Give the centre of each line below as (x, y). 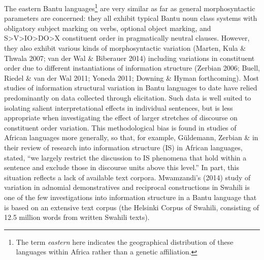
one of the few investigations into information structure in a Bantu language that (130, 197)
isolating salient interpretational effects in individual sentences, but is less (119, 107)
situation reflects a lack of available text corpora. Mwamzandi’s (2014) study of (127, 177)
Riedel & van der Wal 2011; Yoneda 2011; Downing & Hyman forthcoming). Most (131, 77)
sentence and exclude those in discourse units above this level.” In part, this (122, 167)
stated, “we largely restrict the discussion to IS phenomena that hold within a (125, 157)
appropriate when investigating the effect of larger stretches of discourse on (121, 118)
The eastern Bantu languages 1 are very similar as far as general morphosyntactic (130, 7)
